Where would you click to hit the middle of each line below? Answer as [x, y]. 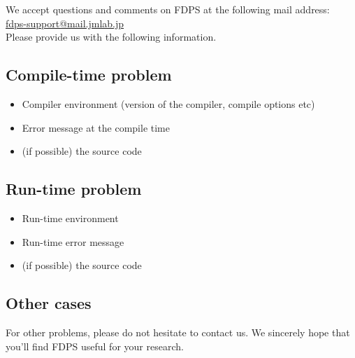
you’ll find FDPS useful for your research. [95, 346]
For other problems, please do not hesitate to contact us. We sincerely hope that [178, 332]
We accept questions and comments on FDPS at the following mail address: [168, 9]
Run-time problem [74, 189]
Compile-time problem [89, 75]
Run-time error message [73, 241]
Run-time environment [70, 218]
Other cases [49, 303]
